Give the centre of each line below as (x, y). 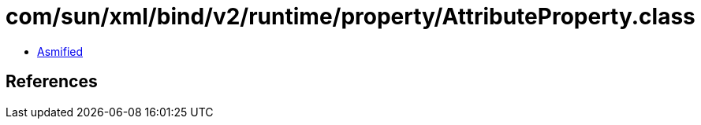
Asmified (60, 51)
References (52, 82)
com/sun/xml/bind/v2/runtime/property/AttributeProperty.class (350, 17)
